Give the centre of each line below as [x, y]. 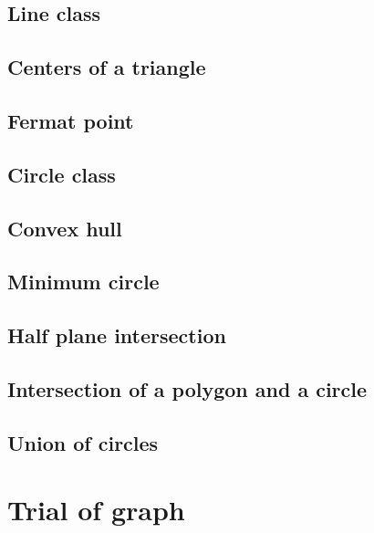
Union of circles [83, 442]
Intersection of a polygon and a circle [187, 388]
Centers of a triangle [107, 67]
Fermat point [71, 120]
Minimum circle [83, 282]
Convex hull [65, 228]
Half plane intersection [117, 335]
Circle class [62, 174]
